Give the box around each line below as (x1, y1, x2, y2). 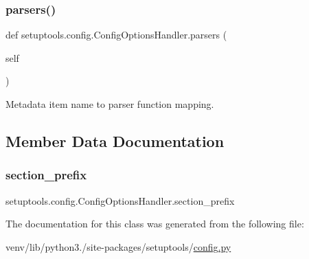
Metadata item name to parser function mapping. (5, 97, 214, 111)
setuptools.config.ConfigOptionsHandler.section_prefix (5, 193, 235, 207)
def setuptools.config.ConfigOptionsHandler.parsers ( (5, 27, 227, 42)
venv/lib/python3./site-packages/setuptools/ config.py (5, 239, 231, 254)
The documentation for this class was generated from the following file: (5, 216, 304, 231)
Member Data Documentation (5, 130, 225, 151)
